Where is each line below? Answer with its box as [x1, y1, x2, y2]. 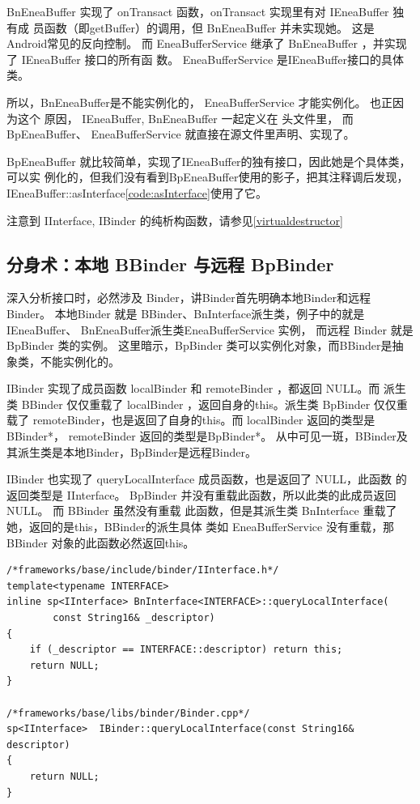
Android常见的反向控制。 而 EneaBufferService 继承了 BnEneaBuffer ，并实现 [6, 35, 407, 52]
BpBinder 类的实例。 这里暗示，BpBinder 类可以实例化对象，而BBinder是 [6, 337, 392, 354]
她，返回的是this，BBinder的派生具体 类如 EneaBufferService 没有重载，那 [6, 518, 394, 535]
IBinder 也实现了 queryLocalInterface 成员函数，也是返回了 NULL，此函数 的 [6, 470, 407, 487]
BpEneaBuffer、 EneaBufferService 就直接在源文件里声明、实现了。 [6, 125, 355, 143]
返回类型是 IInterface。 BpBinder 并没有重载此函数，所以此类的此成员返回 [6, 486, 397, 503]
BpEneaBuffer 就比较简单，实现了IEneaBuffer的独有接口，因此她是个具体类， [6, 152, 411, 169]
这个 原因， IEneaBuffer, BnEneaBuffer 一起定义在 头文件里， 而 [17, 109, 354, 126]
